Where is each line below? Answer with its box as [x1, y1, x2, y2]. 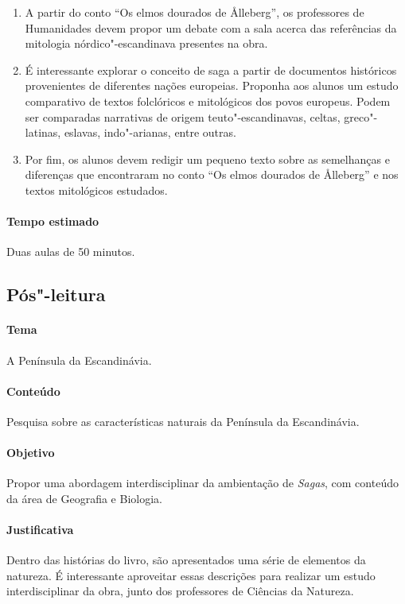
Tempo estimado [6, 213, 99, 230]
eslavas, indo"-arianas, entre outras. [64, 124, 236, 141]
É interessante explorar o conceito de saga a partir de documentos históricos [25, 61, 397, 78]
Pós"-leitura [6, 282, 106, 307]
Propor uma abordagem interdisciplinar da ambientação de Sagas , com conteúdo [6, 474, 399, 491]
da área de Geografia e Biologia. [6, 490, 162, 506]
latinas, [25, 124, 61, 141]
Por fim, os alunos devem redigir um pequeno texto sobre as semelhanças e [25, 150, 390, 167]
